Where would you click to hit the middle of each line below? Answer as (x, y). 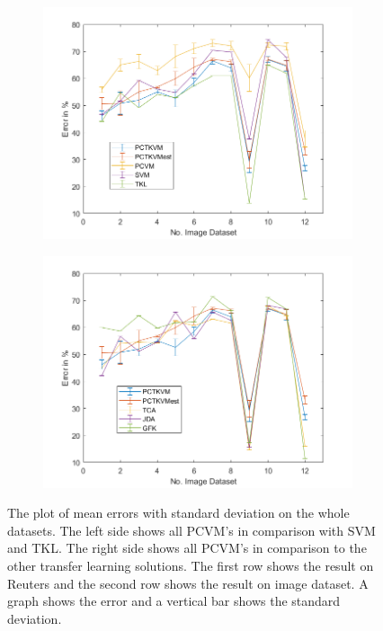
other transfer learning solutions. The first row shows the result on (191, 565)
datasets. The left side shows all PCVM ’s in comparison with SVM (191, 530)
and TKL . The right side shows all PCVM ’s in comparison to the (187, 548)
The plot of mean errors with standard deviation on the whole (178, 513)
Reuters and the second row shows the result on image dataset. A (188, 583)
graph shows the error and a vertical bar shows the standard (174, 601)
